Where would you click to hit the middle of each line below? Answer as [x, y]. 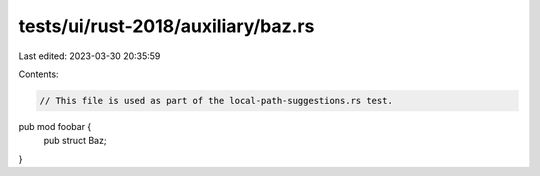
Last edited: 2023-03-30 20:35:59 [89, 56]
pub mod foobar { [55, 126]
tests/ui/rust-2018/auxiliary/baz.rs [166, 26]
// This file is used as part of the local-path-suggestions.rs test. [216, 100]
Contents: [38, 74]
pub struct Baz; [75, 141]
